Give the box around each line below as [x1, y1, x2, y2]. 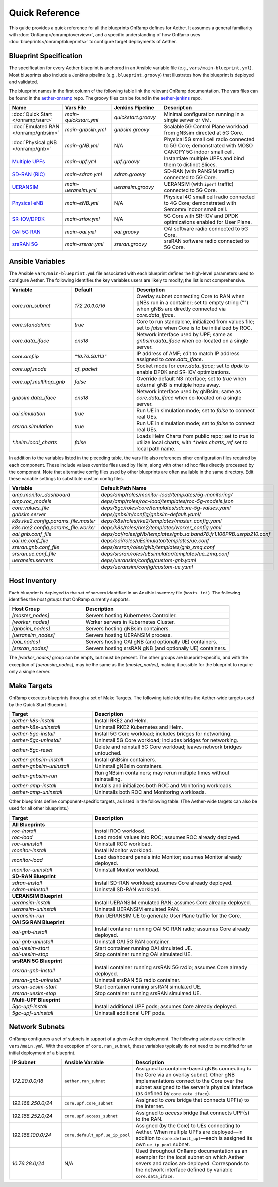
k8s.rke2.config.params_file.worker [12, 524, 96, 531]
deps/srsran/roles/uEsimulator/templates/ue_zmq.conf [101, 550, 230, 557]
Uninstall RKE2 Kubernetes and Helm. [94, 723, 184, 730]
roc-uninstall [12, 840, 42, 847]
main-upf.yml [65, 158, 96, 165]
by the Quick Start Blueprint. [9, 702, 67, 708]
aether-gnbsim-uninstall [12, 762, 69, 769]
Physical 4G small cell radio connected [164, 193, 255, 200]
